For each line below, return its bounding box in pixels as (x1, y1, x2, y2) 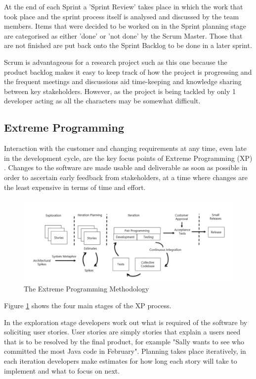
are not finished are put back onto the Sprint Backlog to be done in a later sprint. (4, 40, 252, 50)
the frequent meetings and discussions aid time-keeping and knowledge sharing (4, 76, 242, 87)
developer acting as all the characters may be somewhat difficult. (4, 95, 201, 106)
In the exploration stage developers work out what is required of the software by (4, 317, 248, 327)
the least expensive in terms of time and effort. (4, 182, 146, 192)
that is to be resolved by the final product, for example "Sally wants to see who (4, 336, 244, 346)
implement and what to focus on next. (4, 365, 120, 376)
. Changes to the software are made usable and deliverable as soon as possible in (4, 162, 248, 173)
